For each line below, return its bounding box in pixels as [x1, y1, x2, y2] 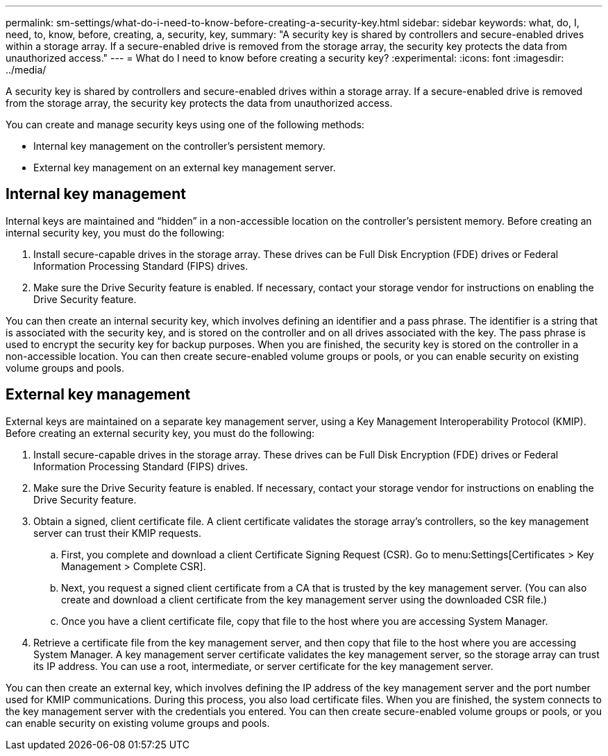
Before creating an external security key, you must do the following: [6, 427, 315, 439]
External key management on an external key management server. [33, 162, 336, 173]
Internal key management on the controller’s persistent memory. [33, 140, 326, 152]
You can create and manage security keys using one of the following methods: [6, 119, 364, 130]
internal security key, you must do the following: [6, 226, 225, 239]
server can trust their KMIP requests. [33, 526, 202, 539]
